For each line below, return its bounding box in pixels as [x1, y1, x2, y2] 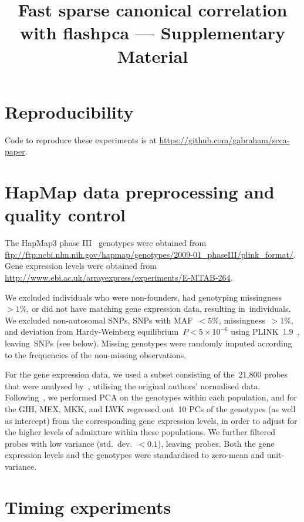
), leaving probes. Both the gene [157, 437, 275, 449]
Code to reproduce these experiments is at [5, 133, 157, 146]
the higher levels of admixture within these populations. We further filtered [5, 426, 275, 438]
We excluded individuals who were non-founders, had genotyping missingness [5, 291, 282, 303]
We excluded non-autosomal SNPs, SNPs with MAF [5, 314, 193, 326]
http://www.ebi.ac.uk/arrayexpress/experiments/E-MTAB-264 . [5, 271, 233, 283]
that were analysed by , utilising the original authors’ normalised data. [5, 379, 261, 392]
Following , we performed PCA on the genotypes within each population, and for [5, 391, 298, 403]
